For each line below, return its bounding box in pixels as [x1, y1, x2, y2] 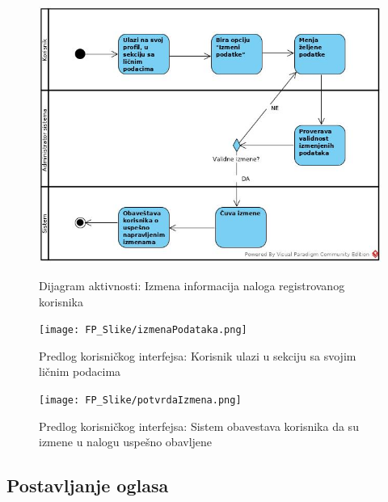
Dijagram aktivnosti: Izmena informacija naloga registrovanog [39, 276, 345, 293]
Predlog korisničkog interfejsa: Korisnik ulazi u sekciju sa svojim [39, 347, 356, 364]
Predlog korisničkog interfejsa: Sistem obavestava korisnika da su [39, 417, 359, 434]
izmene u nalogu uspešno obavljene [39, 433, 213, 450]
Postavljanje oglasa [6, 473, 169, 498]
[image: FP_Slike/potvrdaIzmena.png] [39, 394, 242, 406]
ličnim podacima [39, 363, 121, 380]
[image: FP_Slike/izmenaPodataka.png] [39, 324, 247, 336]
